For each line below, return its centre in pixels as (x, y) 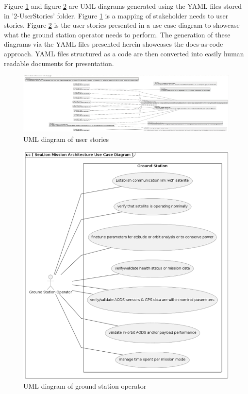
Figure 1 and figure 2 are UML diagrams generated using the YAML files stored (123, 6)
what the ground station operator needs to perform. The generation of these (117, 34)
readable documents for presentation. (59, 63)
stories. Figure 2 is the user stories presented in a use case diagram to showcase (122, 25)
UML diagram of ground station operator (85, 386)
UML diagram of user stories (66, 139)
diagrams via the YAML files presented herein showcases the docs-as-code (114, 44)
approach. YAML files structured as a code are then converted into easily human (124, 53)
